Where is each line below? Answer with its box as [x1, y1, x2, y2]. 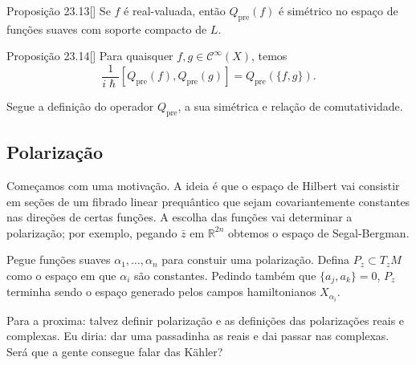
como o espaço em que [6, 267, 116, 284]
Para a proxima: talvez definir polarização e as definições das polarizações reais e [6, 311, 405, 328]
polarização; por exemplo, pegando [6, 224, 177, 241]
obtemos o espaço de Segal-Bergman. [228, 224, 410, 241]
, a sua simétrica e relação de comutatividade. [177, 98, 403, 115]
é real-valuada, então [124, 2, 226, 18]
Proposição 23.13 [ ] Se [6, 2, 111, 18]
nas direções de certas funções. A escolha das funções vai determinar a [6, 209, 353, 225]
